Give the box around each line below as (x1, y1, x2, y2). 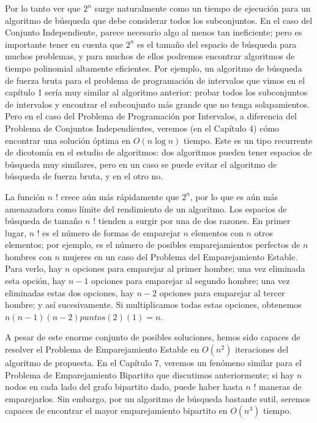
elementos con (191, 226, 244, 239)
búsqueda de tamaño (5, 214, 83, 227)
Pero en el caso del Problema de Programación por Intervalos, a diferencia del (5, 110, 297, 122)
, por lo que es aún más (190, 190, 278, 203)
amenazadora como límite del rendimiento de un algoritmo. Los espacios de (5, 202, 287, 215)
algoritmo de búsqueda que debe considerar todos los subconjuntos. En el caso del (5, 13, 313, 26)
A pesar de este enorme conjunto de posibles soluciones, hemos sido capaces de (5, 331, 300, 343)
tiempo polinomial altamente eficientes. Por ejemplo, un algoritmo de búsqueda (5, 61, 302, 74)
